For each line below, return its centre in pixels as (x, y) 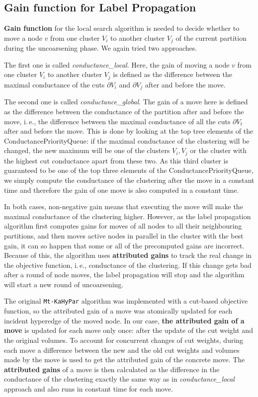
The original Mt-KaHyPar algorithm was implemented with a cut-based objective (126, 301)
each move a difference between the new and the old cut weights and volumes (122, 350)
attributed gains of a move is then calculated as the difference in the (112, 369)
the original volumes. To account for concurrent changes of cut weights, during (124, 340)
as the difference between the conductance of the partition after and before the (124, 111)
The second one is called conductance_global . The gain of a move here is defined (126, 102)
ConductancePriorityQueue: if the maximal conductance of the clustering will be (127, 140)
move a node (23, 38)
